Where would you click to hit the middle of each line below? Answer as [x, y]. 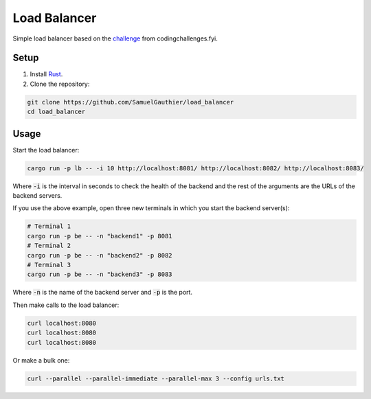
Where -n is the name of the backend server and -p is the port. [102, 293]
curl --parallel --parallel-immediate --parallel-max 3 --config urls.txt [156, 378]
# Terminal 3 [49, 265]
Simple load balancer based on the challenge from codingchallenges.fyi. [115, 38]
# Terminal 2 [49, 246]
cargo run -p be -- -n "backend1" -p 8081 [100, 236]
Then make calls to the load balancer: [66, 305]
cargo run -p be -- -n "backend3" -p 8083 [100, 274]
